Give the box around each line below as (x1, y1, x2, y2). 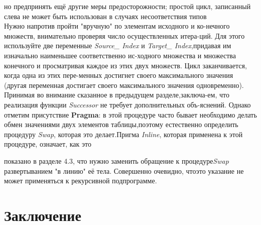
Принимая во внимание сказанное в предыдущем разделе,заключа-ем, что (4, 89, 229, 100)
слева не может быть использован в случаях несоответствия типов (4, 11, 207, 21)
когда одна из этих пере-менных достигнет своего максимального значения (4, 70, 233, 80)
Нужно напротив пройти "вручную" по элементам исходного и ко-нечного (4, 21, 230, 31)
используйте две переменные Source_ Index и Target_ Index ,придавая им (4, 40, 231, 51)
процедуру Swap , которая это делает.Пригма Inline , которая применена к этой (4, 129, 243, 139)
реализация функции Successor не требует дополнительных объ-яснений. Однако (4, 99, 251, 109)
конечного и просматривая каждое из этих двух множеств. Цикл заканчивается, (4, 60, 247, 70)
